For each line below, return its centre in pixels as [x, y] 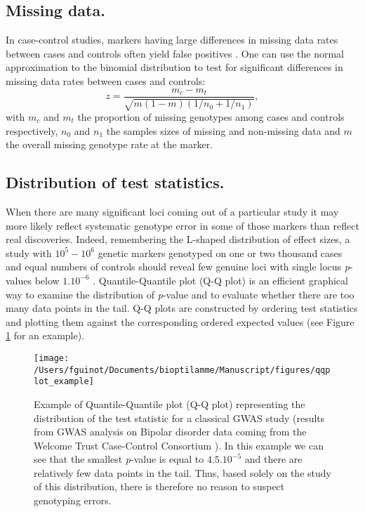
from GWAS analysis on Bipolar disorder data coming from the [170, 432]
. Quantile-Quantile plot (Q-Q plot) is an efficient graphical [220, 280]
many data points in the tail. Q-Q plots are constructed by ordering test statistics [182, 308]
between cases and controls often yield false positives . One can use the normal [175, 53]
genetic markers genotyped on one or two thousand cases [220, 252]
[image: [52, 358]
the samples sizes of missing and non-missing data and [223, 130]
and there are [273, 459]
